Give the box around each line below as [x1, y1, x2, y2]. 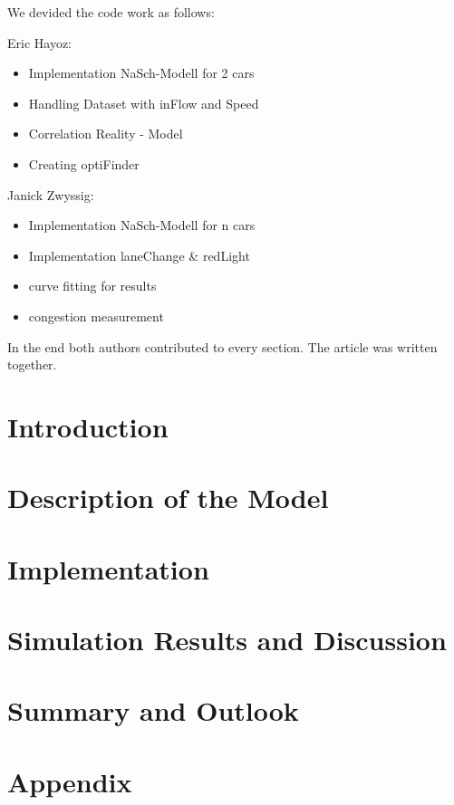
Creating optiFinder [28, 154, 140, 173]
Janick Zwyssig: [7, 185, 94, 204]
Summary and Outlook [7, 692, 299, 729]
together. [7, 355, 57, 374]
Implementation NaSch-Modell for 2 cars [28, 63, 255, 82]
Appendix [7, 762, 132, 800]
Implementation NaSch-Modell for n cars [28, 216, 256, 235]
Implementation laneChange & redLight [28, 245, 250, 264]
